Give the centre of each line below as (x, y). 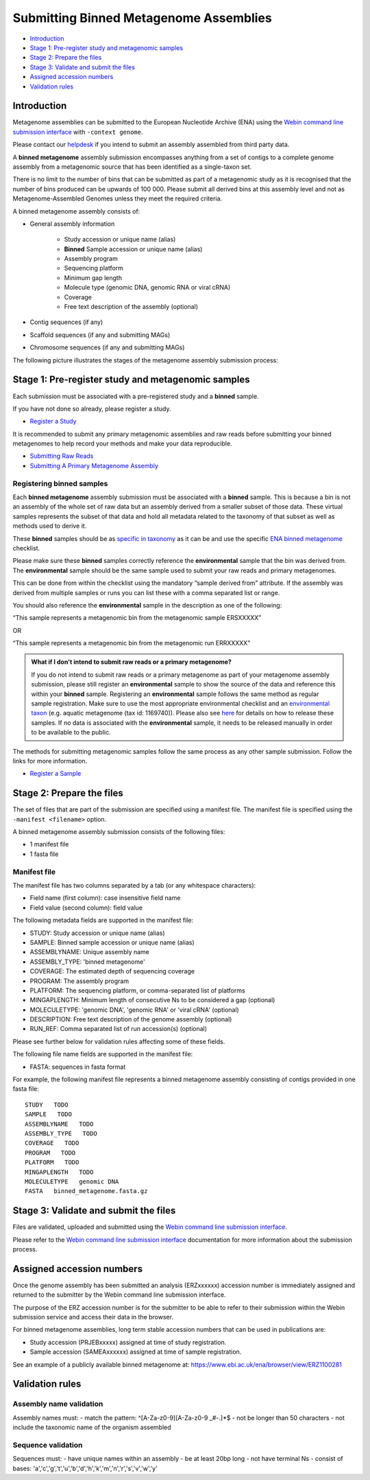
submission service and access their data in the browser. (93, 1317)
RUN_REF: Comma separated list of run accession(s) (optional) (119, 1029)
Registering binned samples (60, 483)
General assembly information (72, 224)
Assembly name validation (58, 1404)
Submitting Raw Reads (62, 456)
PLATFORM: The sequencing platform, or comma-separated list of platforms (138, 990)
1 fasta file (44, 854)
